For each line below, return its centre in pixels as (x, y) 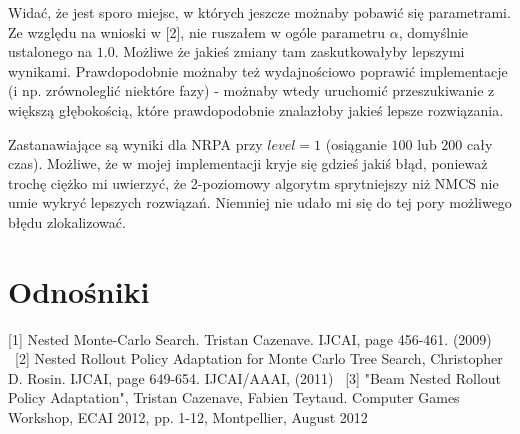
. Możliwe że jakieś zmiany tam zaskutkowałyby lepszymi (289, 51)
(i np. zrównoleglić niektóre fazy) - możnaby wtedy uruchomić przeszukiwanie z (251, 90)
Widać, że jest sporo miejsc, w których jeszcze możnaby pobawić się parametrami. (259, 12)
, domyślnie (433, 31)
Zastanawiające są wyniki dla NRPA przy (135, 143)
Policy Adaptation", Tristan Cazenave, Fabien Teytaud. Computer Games (234, 397)
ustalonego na (50, 51)
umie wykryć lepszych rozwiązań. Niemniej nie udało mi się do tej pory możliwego (260, 202)
